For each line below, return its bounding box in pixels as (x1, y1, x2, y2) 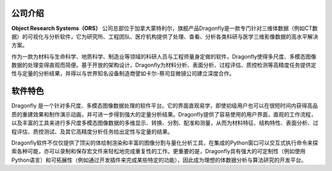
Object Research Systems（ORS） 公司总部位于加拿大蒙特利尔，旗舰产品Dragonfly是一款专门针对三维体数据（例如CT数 (11, 25, 318, 32)
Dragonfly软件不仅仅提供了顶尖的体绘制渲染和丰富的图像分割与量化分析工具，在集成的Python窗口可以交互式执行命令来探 (11, 139, 318, 146)
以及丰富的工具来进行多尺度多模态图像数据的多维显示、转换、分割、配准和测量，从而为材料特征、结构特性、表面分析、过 (11, 120, 318, 127)
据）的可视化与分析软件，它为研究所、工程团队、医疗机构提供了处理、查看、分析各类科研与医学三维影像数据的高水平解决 (11, 32, 318, 40)
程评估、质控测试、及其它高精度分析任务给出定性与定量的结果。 (11, 127, 173, 135)
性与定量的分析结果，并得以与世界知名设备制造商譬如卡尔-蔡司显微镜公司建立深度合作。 (11, 70, 235, 77)
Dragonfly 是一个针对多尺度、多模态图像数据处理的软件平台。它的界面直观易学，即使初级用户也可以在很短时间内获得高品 (11, 102, 318, 110)
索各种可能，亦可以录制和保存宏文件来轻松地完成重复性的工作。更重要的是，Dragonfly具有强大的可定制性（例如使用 (11, 148, 306, 155)
